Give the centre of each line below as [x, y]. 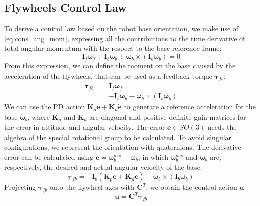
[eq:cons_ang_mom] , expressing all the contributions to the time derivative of [125, 38]
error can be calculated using [49, 157]
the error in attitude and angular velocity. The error [85, 127]
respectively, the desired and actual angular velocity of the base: [103, 166]
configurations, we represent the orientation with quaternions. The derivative [123, 147]
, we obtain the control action [191, 187]
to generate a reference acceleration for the [190, 107]
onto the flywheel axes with [92, 187]
